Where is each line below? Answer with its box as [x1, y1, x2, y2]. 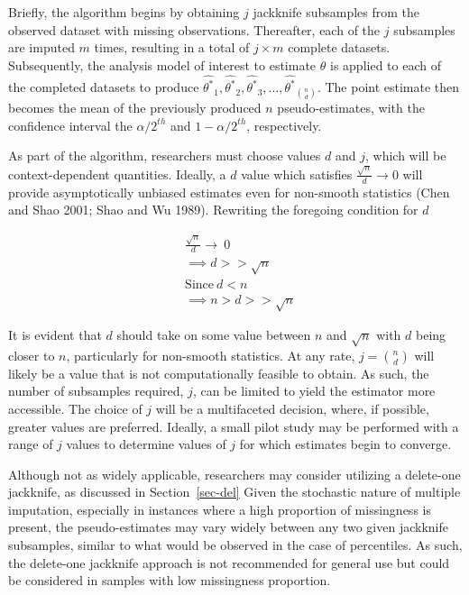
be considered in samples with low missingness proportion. [8, 571, 331, 590]
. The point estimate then [317, 78, 460, 96]
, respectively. [246, 115, 322, 134]
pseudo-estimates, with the [277, 98, 425, 117]
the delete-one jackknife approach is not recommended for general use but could [8, 553, 450, 572]
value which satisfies [241, 164, 353, 183]
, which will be [364, 146, 446, 165]
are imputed [8, 38, 75, 57]
